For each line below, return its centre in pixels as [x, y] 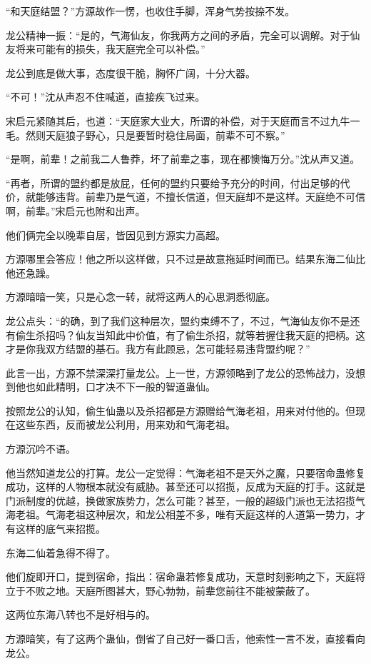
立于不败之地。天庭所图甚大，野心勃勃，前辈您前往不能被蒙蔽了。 [161, 590]
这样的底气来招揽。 [60, 529]
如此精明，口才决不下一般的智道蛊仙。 [125, 387]
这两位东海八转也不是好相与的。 [81, 614]
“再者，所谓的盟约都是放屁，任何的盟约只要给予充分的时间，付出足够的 [173, 182]
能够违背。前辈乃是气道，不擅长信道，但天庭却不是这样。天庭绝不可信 [200, 197]
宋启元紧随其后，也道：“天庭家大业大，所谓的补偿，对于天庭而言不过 [168, 120]
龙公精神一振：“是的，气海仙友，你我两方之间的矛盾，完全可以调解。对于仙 [183, 35]
